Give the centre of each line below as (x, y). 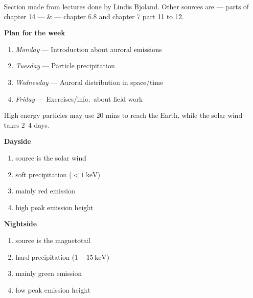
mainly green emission (48, 273)
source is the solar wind (51, 157)
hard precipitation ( (45, 257)
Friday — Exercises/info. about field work (79, 98)
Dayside (18, 141)
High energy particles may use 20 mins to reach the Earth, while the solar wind (123, 115)
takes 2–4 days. (27, 124)
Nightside (21, 224)
